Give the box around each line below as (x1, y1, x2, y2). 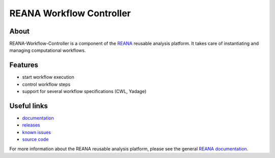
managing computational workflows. (9, 47, 86, 53)
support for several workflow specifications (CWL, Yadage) (22, 88, 147, 94)
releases (22, 122, 40, 128)
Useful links (9, 102, 48, 110)
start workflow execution (22, 74, 75, 80)
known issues (22, 129, 51, 135)
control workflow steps (22, 81, 71, 87)
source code (22, 136, 49, 142)
